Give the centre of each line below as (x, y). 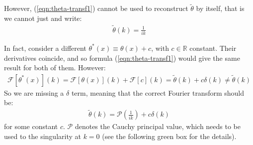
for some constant (31, 126)
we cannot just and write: (43, 18)
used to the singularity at (42, 136)
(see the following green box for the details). (169, 136)
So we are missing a (34, 92)
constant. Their (213, 48)
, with (160, 48)
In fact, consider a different (45, 48)
